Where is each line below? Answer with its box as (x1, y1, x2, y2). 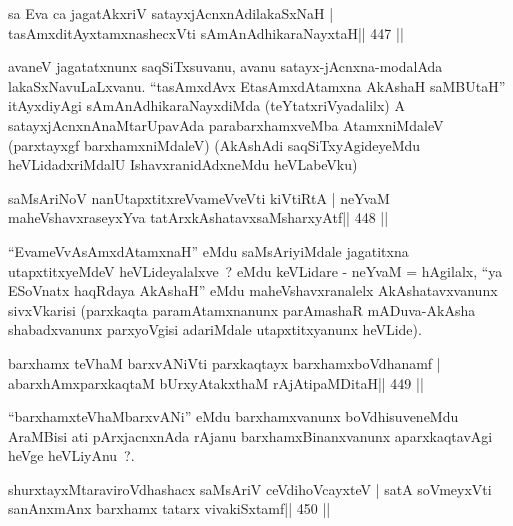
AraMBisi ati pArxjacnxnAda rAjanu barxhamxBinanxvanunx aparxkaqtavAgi (8, 425, 493, 446)
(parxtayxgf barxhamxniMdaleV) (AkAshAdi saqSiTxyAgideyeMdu (8, 134, 421, 155)
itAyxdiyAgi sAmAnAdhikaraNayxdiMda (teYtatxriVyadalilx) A (8, 95, 405, 116)
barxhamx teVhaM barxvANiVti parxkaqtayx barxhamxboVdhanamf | (8, 352, 441, 373)
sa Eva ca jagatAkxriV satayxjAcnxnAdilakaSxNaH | (8, 3, 334, 23)
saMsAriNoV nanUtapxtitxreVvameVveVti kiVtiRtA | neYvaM (8, 187, 390, 208)
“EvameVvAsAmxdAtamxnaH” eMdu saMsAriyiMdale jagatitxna (8, 240, 409, 261)
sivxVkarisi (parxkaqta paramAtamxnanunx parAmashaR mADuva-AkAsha (8, 299, 476, 320)
